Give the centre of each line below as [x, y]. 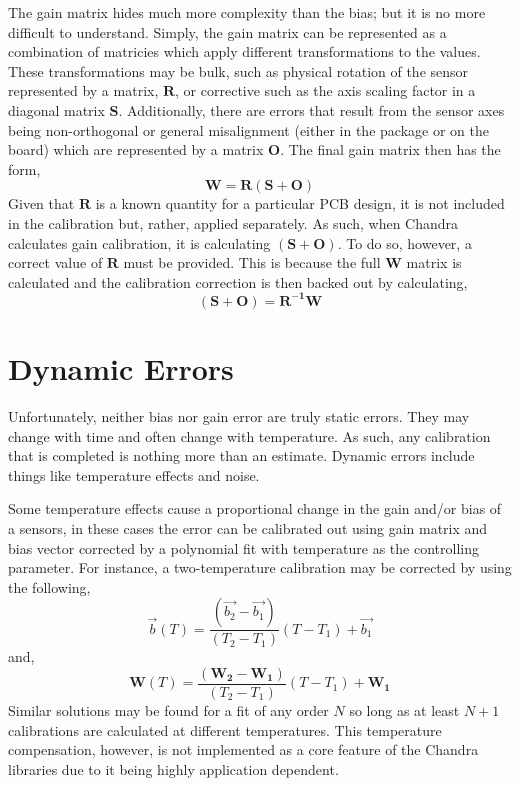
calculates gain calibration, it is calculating [139, 242]
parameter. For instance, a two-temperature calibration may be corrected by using [260, 567]
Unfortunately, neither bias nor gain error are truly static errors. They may [239, 415]
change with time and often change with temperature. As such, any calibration [249, 435]
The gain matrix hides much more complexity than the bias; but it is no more [247, 12]
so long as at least [404, 709]
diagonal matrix [56, 109]
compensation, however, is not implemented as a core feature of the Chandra [243, 749]
